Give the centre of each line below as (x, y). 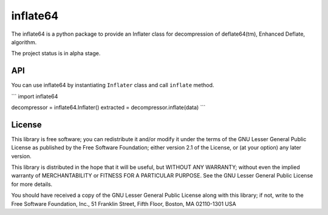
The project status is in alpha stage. (56, 53)
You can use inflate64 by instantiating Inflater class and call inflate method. (113, 85)
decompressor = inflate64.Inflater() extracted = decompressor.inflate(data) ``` (108, 107)
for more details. (32, 184)
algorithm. (24, 42)
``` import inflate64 (35, 96)
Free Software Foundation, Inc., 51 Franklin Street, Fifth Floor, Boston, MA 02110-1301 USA (124, 203)
